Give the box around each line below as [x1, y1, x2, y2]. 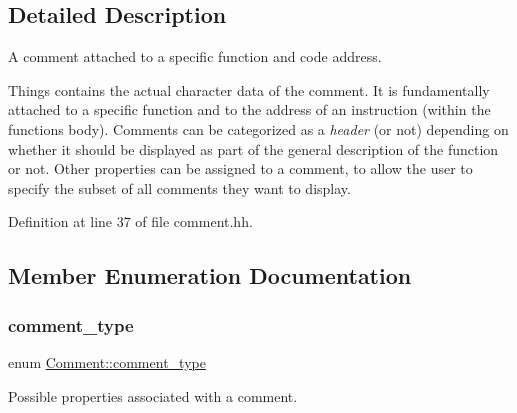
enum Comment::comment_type [8, 351, 206, 372]
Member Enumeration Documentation [8, 260, 412, 291]
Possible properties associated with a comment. [8, 385, 298, 406]
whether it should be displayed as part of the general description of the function [8, 138, 499, 159]
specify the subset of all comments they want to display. [8, 177, 351, 198]
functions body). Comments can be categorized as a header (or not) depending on [8, 118, 509, 139]
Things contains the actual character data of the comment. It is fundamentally [8, 79, 490, 100]
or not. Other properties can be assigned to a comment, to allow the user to [8, 158, 473, 179]
